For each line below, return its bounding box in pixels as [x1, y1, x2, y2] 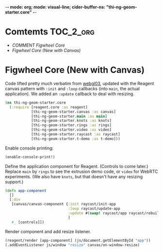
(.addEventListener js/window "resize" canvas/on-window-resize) [5, 242, 140, 247]
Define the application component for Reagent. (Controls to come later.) [5, 163, 148, 169]
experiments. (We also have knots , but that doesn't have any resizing [5, 173, 143, 179]
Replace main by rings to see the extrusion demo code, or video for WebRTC [5, 168, 158, 174]
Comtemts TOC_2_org [5, 26, 95, 37]
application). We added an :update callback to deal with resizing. [5, 91, 134, 97]
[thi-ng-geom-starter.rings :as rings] [31, 123, 112, 128]
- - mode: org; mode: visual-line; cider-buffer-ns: [5, 4, 106, 10]
